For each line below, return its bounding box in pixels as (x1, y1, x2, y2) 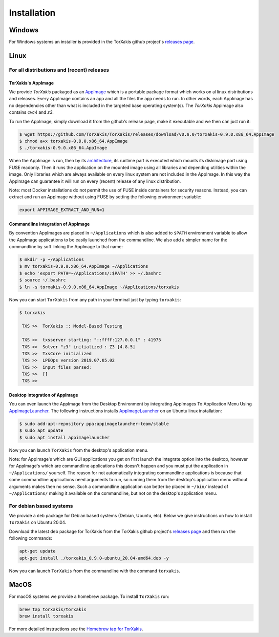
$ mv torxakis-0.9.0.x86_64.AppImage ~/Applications (19, 264, 149, 269)
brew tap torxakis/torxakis (19, 606, 86, 612)
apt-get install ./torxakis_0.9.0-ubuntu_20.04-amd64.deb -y (19, 555, 169, 561)
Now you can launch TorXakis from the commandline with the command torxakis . (9, 568, 181, 573)
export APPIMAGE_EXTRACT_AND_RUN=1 (19, 207, 105, 212)
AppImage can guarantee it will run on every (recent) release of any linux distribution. (9, 178, 181, 184)
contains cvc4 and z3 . (9, 109, 54, 115)
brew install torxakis (19, 613, 74, 619)
